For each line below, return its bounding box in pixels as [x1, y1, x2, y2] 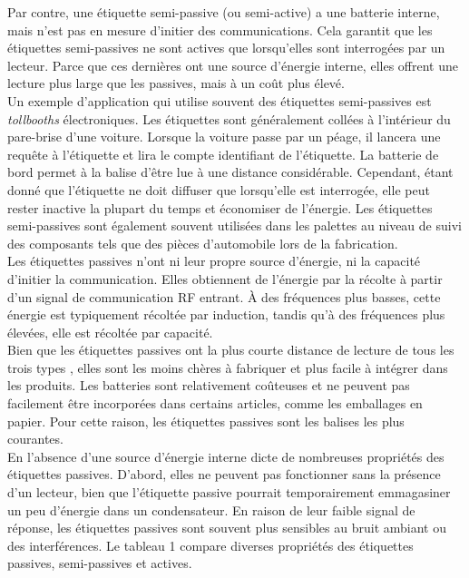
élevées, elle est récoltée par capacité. [7, 322, 213, 341]
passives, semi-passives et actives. [7, 554, 192, 573]
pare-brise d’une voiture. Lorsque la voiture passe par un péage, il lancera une [7, 127, 441, 146]
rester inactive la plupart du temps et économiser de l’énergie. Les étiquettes [7, 198, 433, 217]
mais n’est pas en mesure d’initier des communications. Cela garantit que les [7, 20, 433, 39]
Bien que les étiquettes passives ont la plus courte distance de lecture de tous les [7, 340, 454, 359]
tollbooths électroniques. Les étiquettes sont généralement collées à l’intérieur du [7, 109, 451, 128]
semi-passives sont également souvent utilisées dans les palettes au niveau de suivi [7, 216, 462, 235]
